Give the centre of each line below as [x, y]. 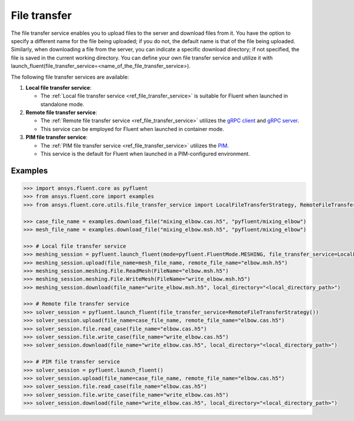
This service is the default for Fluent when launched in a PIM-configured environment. [145, 154]
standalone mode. [63, 104]
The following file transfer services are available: [70, 77]
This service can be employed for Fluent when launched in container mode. [132, 129]
